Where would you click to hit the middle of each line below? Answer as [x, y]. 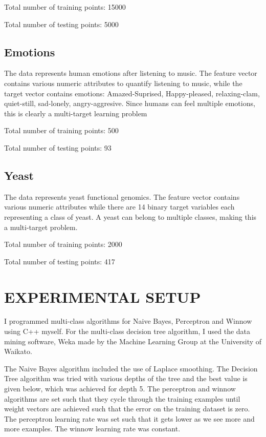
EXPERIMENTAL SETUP [103, 296]
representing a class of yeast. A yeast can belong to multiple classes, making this [130, 216]
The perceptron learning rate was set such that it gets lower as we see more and [129, 418]
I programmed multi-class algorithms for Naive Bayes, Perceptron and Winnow [128, 321]
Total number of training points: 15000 [65, 7]
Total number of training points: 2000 [63, 244]
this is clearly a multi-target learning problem [76, 113]
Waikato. [18, 351]
